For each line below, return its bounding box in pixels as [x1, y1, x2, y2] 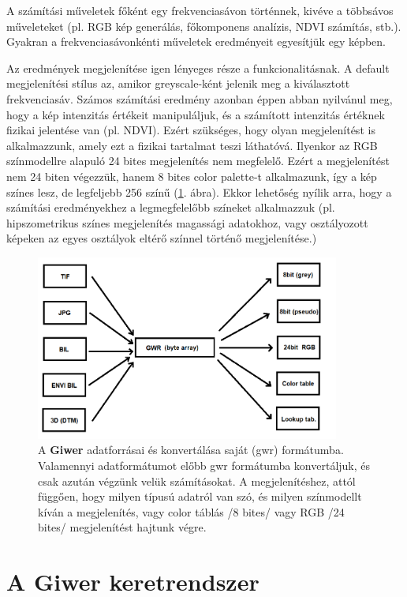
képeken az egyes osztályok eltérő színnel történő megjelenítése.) [6, 230, 317, 246]
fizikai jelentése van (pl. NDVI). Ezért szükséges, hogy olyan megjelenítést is [6, 122, 375, 138]
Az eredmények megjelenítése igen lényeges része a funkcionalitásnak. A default [6, 59, 390, 76]
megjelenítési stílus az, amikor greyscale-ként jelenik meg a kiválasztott [6, 75, 350, 92]
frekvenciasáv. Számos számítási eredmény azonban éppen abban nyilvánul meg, [6, 90, 393, 107]
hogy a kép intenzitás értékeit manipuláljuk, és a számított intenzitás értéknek [6, 106, 385, 122]
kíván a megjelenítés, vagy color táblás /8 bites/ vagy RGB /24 [38, 503, 345, 520]
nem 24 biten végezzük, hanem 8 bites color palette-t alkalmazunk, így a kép [6, 167, 377, 184]
